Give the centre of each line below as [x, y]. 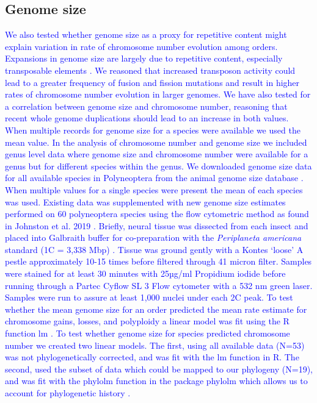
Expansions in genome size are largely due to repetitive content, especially [144, 58]
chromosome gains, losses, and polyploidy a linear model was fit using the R [147, 321]
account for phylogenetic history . [68, 393]
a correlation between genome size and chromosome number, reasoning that [146, 106]
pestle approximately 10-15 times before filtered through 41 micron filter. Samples [158, 261]
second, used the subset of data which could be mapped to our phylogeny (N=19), [159, 369]
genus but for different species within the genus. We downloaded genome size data [158, 166]
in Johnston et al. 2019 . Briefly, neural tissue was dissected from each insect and [157, 225]
